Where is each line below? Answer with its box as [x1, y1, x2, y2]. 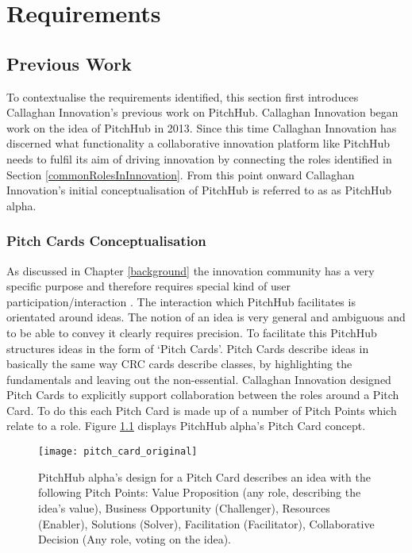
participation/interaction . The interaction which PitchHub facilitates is [6, 293, 356, 309]
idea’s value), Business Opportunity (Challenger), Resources [38, 499, 330, 516]
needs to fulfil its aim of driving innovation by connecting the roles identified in [6, 150, 392, 167]
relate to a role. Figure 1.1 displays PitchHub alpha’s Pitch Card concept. [6, 417, 366, 434]
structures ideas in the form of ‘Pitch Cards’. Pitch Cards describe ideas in [6, 340, 369, 356]
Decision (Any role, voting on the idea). [38, 531, 231, 547]
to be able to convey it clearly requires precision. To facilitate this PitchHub [6, 324, 377, 340]
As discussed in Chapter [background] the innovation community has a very [6, 262, 375, 278]
